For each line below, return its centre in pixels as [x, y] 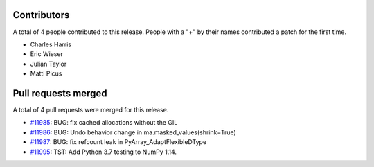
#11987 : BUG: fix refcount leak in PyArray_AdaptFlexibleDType [118, 142]
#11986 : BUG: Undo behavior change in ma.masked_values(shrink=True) [133, 132]
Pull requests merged [60, 93]
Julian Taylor [48, 64]
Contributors [41, 15]
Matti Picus [46, 73]
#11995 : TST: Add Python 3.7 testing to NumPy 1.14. [103, 152]
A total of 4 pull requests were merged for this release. [91, 109]
